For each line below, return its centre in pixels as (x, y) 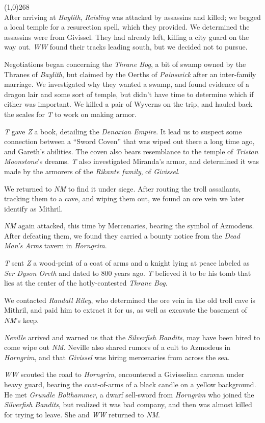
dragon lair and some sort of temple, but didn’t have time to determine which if (129, 94)
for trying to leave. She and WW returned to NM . (82, 414)
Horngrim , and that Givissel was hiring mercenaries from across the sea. (117, 357)
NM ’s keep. (22, 320)
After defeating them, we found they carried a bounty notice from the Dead (122, 235)
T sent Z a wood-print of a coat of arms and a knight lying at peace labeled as (127, 263)
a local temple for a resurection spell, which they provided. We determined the (127, 27)
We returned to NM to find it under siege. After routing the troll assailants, (123, 188)
